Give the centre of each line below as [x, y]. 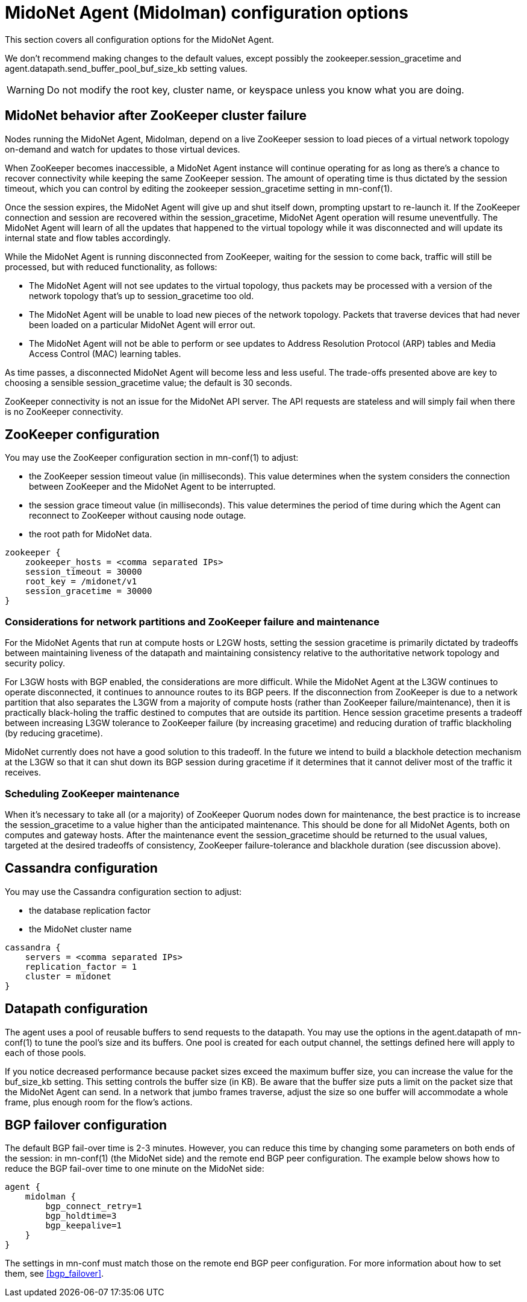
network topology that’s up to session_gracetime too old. [142, 295]
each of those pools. [45, 1052]
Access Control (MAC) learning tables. [105, 353]
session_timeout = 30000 [83, 572]
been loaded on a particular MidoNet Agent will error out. [142, 324]
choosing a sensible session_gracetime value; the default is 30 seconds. [148, 382]
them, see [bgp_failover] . [55, 1274]
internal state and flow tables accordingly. [88, 238]
